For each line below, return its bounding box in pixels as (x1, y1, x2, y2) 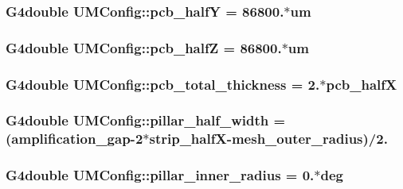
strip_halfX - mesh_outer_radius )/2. (149, 129, 388, 148)
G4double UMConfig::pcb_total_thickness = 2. (6, 74, 320, 94)
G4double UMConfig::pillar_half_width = (6, 110, 286, 130)
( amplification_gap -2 (6, 129, 143, 148)
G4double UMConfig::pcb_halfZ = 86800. (6, 37, 282, 57)
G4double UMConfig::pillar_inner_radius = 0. (6, 165, 315, 185)
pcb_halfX (326, 74, 397, 94)
